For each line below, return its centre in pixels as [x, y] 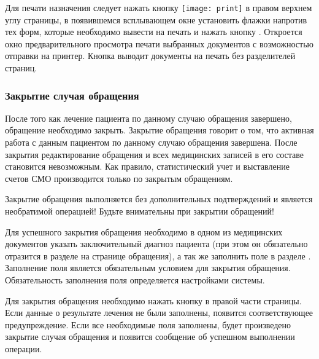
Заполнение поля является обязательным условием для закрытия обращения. [148, 268]
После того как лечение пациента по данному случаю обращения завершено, [148, 118]
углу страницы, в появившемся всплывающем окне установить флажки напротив [156, 19]
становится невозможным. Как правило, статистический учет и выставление [147, 166]
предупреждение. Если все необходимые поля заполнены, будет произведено [148, 324]
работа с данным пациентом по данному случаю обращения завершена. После [151, 142]
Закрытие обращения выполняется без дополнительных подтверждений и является [159, 199]
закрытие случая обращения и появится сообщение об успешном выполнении [150, 337]
